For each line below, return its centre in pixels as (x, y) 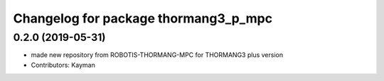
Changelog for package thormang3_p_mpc (143, 18)
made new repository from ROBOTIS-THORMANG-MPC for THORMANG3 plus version (157, 55)
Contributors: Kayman (63, 65)
